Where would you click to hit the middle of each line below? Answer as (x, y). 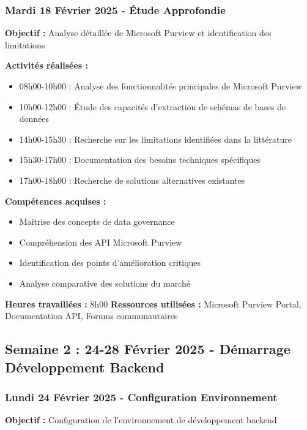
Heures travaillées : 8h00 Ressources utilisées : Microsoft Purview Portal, (153, 304)
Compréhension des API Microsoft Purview (101, 242)
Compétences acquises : (56, 201)
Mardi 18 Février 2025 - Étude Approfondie (115, 9)
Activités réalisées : (46, 65)
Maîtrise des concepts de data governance (97, 221)
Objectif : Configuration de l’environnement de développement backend (141, 420)
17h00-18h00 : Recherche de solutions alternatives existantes (132, 180)
